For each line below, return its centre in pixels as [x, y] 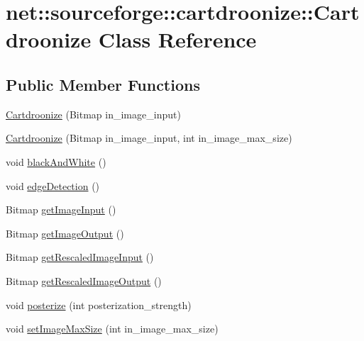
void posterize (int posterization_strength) [99, 304]
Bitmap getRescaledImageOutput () [84, 280]
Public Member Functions [103, 84]
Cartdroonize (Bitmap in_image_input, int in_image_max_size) [149, 138]
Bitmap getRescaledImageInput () [80, 257]
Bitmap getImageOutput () [65, 233]
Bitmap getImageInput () [61, 209]
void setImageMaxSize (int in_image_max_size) [112, 329]
